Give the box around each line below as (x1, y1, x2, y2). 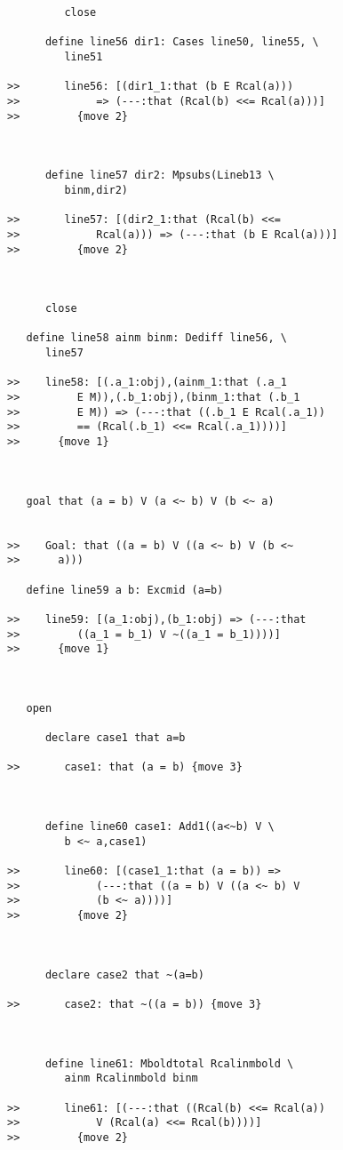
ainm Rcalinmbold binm (64, 1072, 198, 1085)
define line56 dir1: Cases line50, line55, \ (44, 36, 319, 49)
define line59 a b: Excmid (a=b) (26, 583, 224, 596)
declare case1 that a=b (44, 731, 186, 745)
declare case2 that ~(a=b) (44, 968, 204, 981)
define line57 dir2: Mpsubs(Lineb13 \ (44, 169, 275, 182)
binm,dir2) (64, 183, 129, 196)
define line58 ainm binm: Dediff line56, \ (26, 331, 287, 345)
